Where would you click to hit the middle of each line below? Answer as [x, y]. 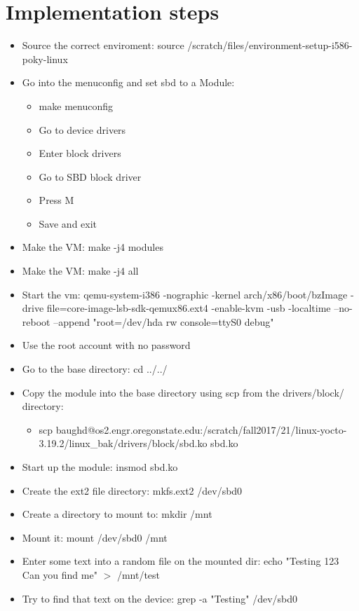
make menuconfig [76, 105]
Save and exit [68, 223]
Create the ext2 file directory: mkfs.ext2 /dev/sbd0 [132, 490]
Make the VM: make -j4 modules [93, 247]
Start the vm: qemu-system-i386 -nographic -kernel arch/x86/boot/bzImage [185, 294]
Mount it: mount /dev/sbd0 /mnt [95, 537]
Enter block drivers [80, 153]
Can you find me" [60, 574]
